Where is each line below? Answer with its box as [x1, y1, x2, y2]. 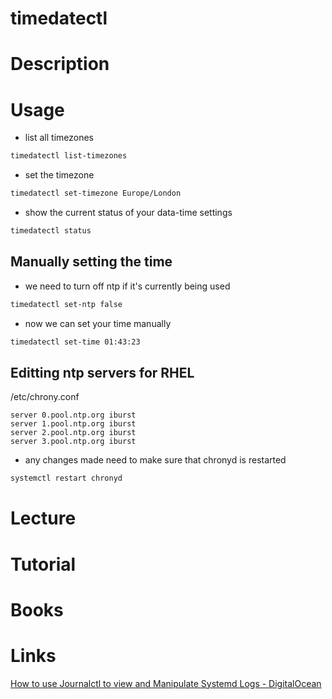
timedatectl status [10, 226, 92, 236]
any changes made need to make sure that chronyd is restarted [24, 454, 287, 466]
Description [10, 53, 110, 76]
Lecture [10, 507, 77, 530]
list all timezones [24, 132, 95, 144]
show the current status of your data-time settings [24, 207, 233, 219]
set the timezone [24, 169, 95, 181]
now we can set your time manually [24, 317, 172, 329]
